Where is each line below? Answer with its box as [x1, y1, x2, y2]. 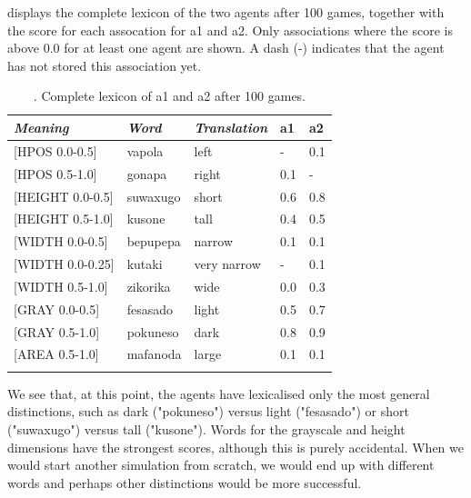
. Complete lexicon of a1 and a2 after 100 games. [33, 86, 306, 105]
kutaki [126, 254, 163, 274]
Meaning [14, 117, 69, 136]
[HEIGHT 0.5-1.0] [14, 209, 114, 228]
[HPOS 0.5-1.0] [14, 164, 97, 183]
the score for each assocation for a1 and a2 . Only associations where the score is [7, 20, 453, 39]
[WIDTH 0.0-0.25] [14, 254, 115, 274]
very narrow [194, 254, 261, 274]
